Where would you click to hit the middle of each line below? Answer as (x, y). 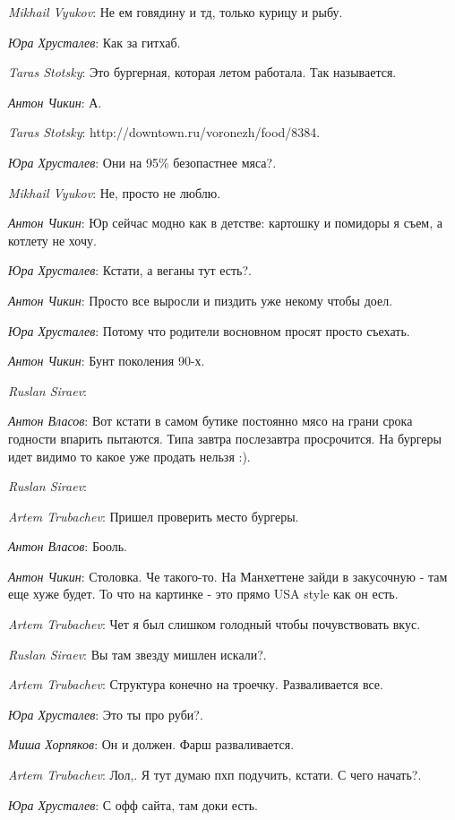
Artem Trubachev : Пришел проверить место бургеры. (154, 516)
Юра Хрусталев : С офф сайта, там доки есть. (133, 804)
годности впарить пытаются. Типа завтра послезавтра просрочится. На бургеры (225, 438)
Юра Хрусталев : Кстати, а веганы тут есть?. (130, 270)
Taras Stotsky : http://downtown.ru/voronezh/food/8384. (164, 132)
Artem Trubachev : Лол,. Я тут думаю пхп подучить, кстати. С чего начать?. (215, 775)
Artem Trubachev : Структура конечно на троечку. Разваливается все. (196, 684)
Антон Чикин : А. (55, 102)
